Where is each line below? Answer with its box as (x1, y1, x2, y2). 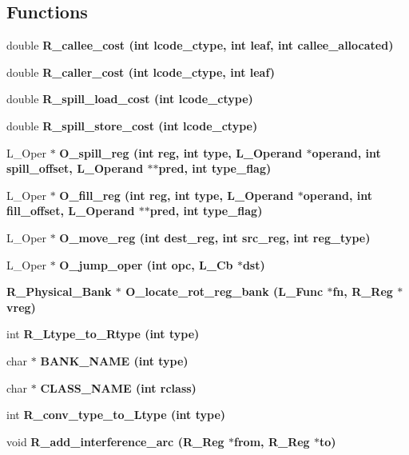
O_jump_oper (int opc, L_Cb (59, 256, 233, 273)
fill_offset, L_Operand (6, 202, 135, 219)
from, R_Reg (234, 433, 310, 449)
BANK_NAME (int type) (40, 352, 189, 369)
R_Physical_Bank (6, 283, 112, 300)
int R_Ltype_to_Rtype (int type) (6, 325, 200, 342)
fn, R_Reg (332, 283, 393, 300)
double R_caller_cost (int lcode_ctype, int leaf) (6, 63, 276, 80)
